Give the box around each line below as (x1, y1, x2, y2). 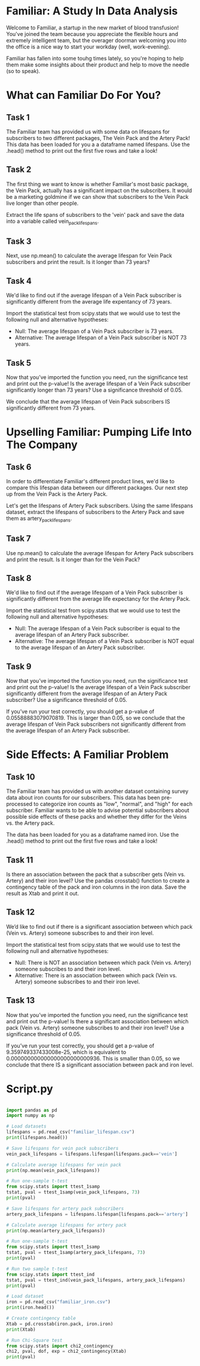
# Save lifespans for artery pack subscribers (6, 1206, 124, 1211)
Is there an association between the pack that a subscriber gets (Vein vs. (6, 871, 186, 878)
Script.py (6, 1082, 54, 1095)
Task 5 (6, 358, 32, 368)
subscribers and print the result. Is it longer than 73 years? (6, 259, 150, 266)
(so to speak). (6, 67, 41, 74)
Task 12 (6, 907, 35, 917)
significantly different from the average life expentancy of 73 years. (6, 298, 172, 305)
